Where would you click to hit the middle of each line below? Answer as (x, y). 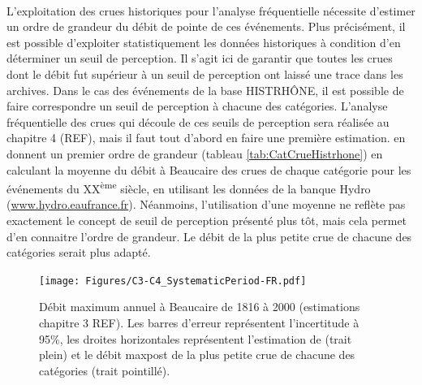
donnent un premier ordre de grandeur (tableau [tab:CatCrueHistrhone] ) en (195, 153)
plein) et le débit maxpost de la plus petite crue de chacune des (197, 355)
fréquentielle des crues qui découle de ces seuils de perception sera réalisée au (198, 121)
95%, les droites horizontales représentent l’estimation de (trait (196, 338)
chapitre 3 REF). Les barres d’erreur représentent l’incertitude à (199, 322)
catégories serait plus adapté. (79, 252)
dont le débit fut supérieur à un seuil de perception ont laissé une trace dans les (205, 74)
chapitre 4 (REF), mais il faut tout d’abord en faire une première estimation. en (206, 138)
